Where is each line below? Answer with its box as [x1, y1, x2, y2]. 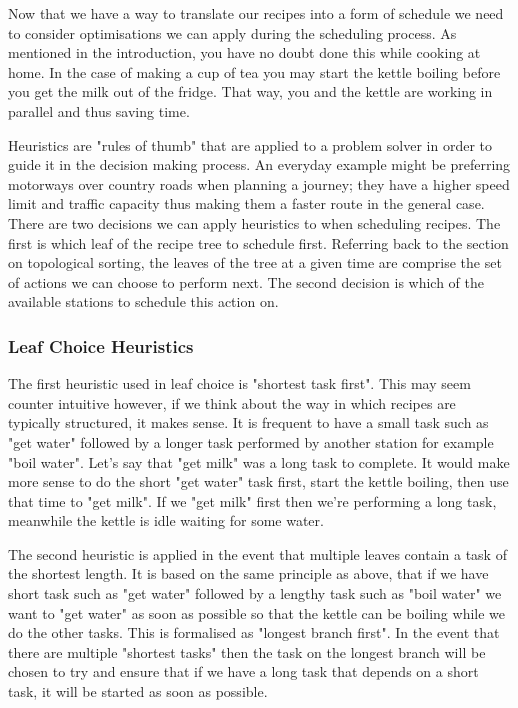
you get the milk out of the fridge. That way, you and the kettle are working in [8, 81, 493, 102]
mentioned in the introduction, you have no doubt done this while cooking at [8, 42, 481, 63]
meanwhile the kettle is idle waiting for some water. [8, 510, 324, 531]
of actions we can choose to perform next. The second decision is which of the [8, 271, 485, 292]
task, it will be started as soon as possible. [8, 681, 268, 702]
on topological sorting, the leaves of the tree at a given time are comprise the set [8, 252, 502, 273]
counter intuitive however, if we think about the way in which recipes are [8, 392, 456, 413]
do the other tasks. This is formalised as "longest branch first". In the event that [8, 622, 500, 643]
